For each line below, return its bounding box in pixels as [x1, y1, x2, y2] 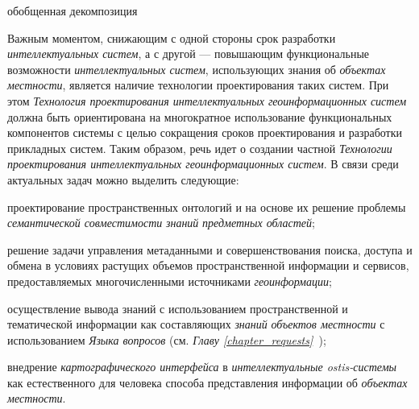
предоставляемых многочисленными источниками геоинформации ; [7, 272, 332, 289]
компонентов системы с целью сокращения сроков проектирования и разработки [7, 124, 403, 141]
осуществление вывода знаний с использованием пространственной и [7, 300, 348, 316]
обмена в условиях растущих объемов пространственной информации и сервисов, [7, 257, 409, 274]
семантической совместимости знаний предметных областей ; [7, 214, 315, 231]
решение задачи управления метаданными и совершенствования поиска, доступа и [7, 241, 413, 258]
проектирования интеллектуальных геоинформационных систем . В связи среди [7, 155, 399, 172]
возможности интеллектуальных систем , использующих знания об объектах [7, 60, 386, 77]
